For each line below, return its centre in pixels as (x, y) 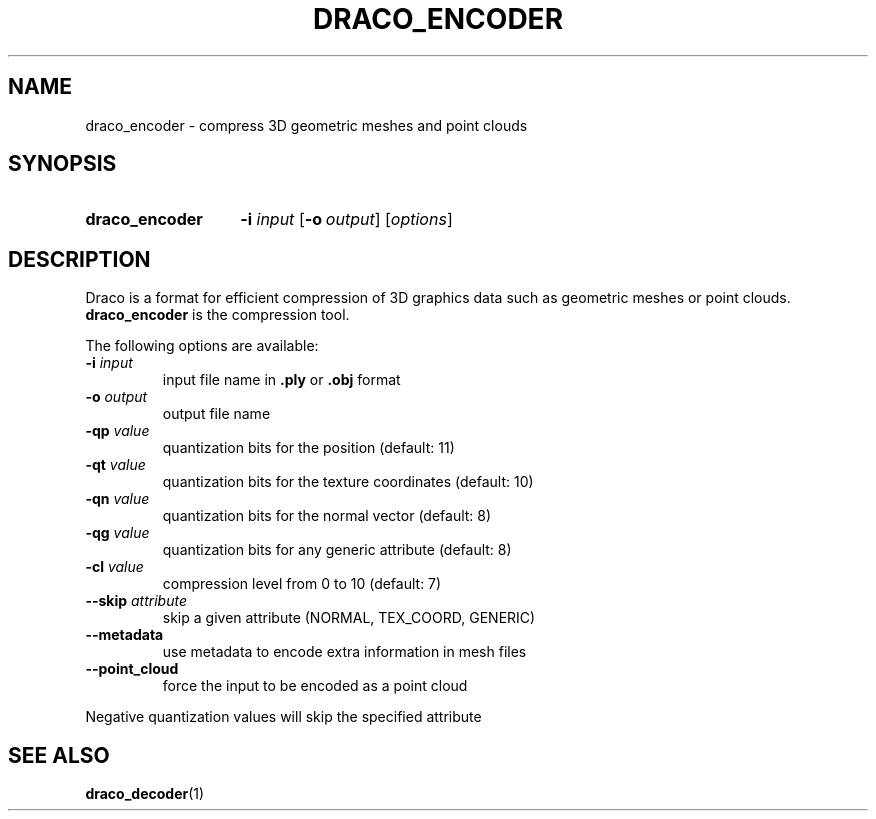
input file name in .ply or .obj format (281, 380)
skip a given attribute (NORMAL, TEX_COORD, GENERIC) (349, 618)
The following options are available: (202, 346)
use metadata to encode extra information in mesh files (344, 652)
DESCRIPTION (79, 259)
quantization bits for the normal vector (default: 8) (327, 516)
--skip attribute (136, 601)
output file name (216, 414)
